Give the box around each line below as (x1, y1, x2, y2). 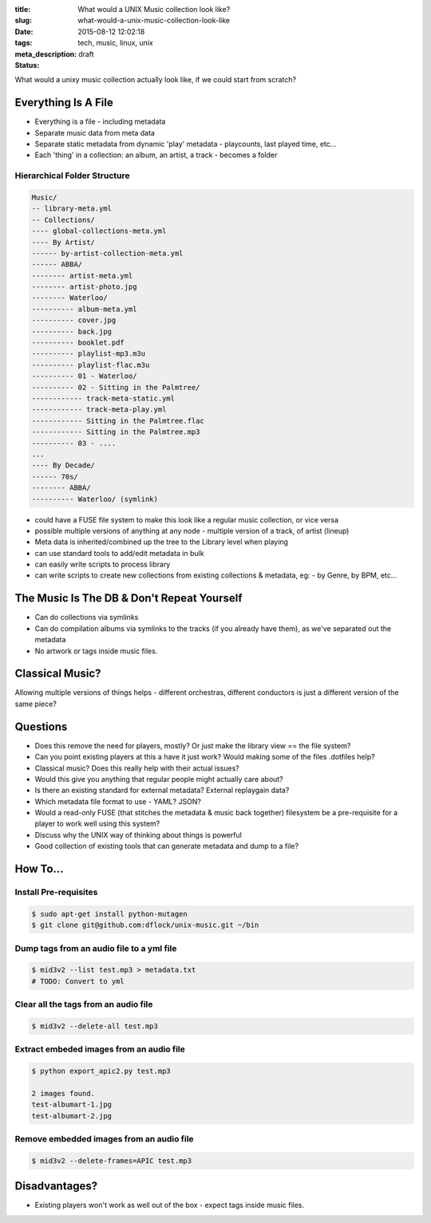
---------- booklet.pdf (31, 338, 125, 347)
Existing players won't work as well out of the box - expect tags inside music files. (34, 1201, 305, 1210)
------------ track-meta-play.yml (31, 405, 167, 414)
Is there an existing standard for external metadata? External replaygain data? (34, 786, 290, 795)
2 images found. (31, 1089, 96, 1098)
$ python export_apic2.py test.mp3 (31, 1067, 171, 1076)
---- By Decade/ (31, 461, 96, 470)
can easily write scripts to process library (34, 559, 171, 570)
